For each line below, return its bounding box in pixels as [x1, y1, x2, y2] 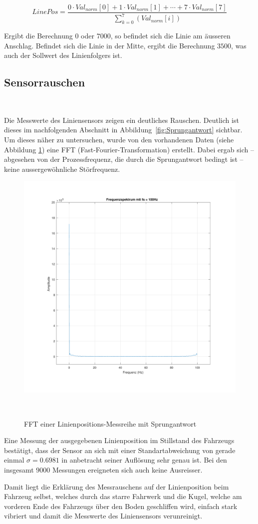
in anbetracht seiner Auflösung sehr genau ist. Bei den [61, 455, 227, 465]
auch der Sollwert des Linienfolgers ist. [4, 50, 122, 60]
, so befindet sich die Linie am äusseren [110, 30, 231, 41]
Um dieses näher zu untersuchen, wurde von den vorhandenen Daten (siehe [4, 134, 234, 144]
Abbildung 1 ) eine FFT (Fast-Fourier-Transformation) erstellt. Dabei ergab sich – [4, 144, 254, 154]
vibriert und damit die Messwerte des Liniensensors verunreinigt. [4, 511, 203, 521]
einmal [4, 455, 24, 465]
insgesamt [4, 464, 34, 475]
